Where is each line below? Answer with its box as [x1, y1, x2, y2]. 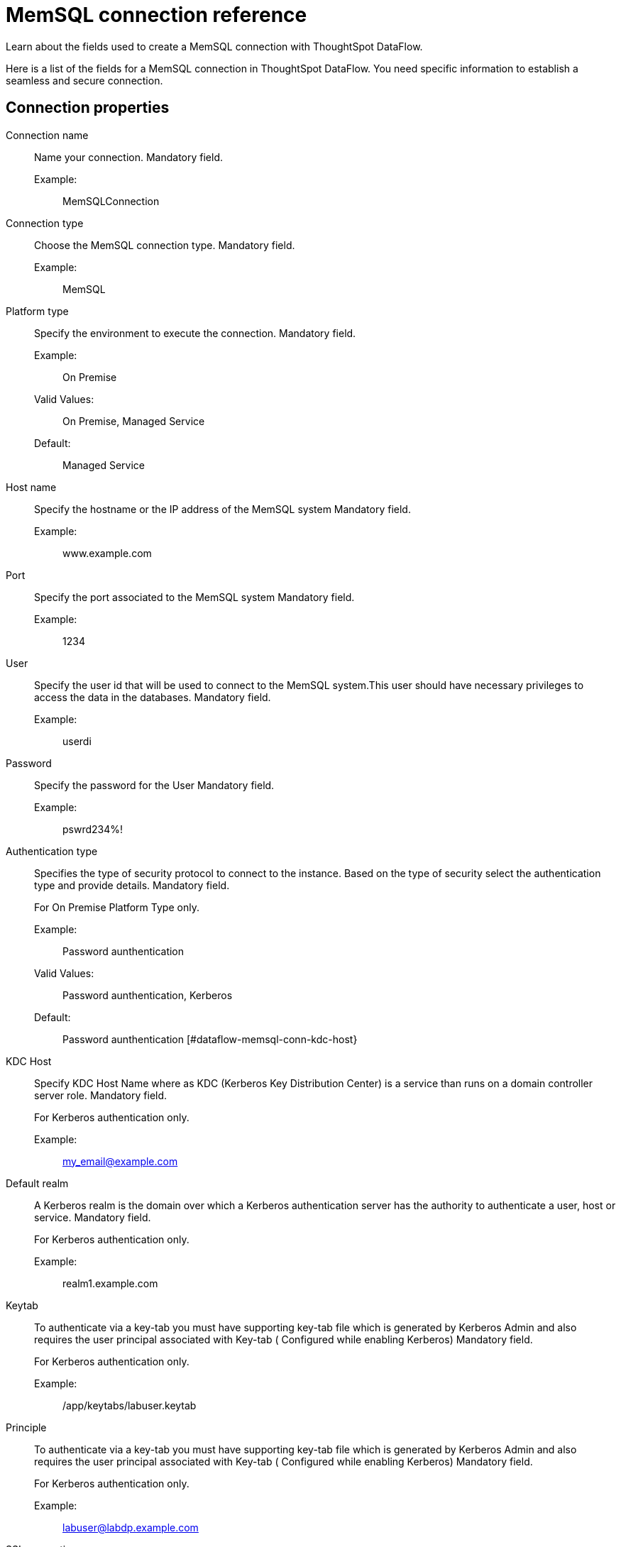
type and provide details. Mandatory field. [34, 879, 230, 891]
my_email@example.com [62, 1155, 178, 1167]
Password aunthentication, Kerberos [62, 989, 233, 1001]
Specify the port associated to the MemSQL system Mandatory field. [34, 590, 355, 603]
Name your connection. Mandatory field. [34, 150, 224, 163]
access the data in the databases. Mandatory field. [34, 690, 271, 703]
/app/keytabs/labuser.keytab [62, 1399, 197, 1411]
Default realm [6, 1177, 69, 1189]
